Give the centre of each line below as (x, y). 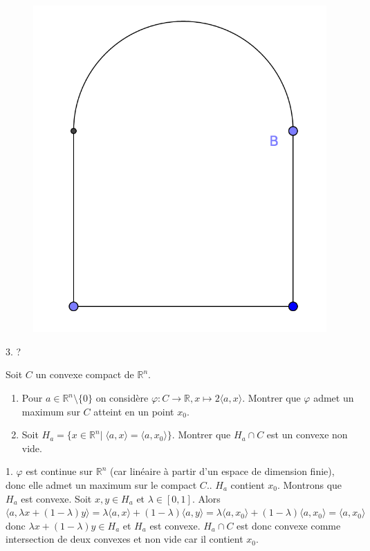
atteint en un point (134, 411)
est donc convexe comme (289, 525)
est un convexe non (307, 435)
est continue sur (59, 471)
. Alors (206, 498)
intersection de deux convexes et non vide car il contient (124, 539)
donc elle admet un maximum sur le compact (101, 484)
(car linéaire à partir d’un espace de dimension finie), (222, 471)
